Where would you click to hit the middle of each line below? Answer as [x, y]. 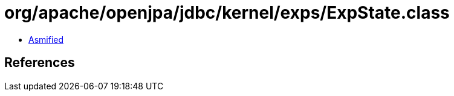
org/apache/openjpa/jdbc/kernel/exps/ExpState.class [227, 13]
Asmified [46, 39]
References [40, 63]
